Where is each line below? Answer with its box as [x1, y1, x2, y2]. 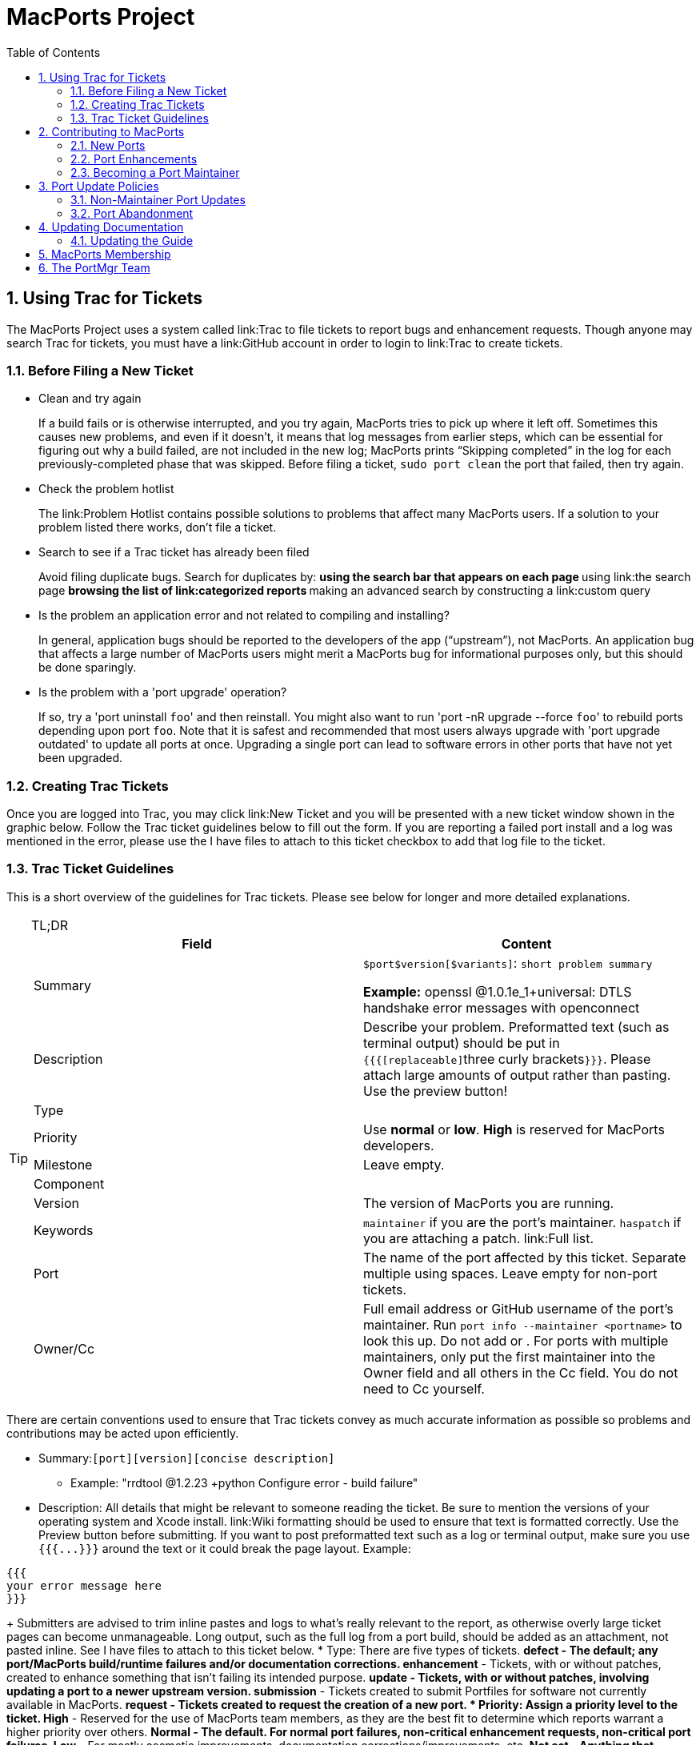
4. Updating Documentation [38, 219, 184, 234]
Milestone [34, 1156, 93, 1173]
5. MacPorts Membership [38, 247, 171, 261]
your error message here [6, 1579, 162, 1592]
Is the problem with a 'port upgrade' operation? [38, 685, 287, 700]
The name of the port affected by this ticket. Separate [363, 1249, 686, 1266]
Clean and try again [38, 391, 142, 406]
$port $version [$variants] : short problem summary [363, 954, 653, 971]
